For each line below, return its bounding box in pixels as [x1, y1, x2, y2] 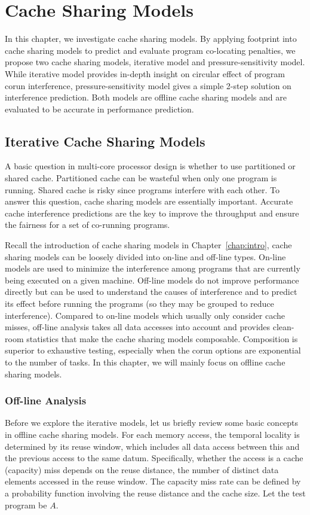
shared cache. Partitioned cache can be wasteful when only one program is [5, 172, 277, 184]
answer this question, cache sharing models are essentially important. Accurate [5, 195, 293, 208]
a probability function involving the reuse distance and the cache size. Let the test [5, 486, 306, 499]
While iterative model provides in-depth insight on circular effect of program [5, 67, 286, 80]
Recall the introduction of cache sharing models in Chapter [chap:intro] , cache [5, 239, 292, 251]
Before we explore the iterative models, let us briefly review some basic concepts [5, 416, 299, 429]
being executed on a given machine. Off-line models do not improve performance [5, 273, 299, 286]
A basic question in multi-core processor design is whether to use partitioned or [5, 160, 296, 172]
